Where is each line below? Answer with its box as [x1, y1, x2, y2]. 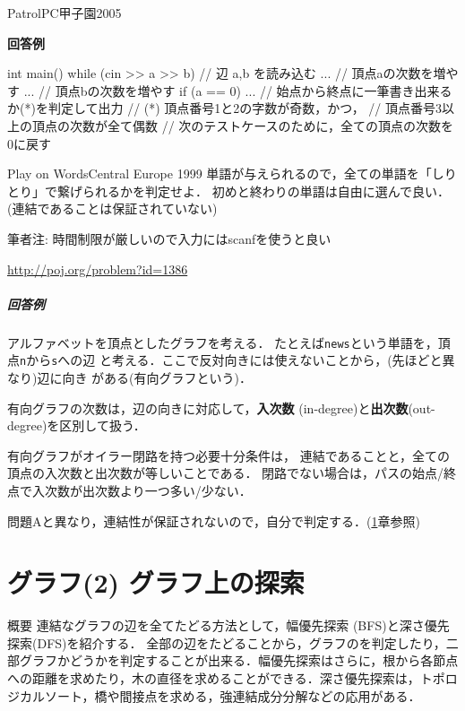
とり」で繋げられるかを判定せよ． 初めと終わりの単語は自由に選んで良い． [7, 181, 450, 200]
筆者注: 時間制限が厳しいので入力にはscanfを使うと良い [7, 229, 332, 247]
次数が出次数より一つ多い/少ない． [44, 481, 252, 499]
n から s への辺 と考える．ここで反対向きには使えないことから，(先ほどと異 [20, 351, 455, 369]
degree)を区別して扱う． [7, 416, 146, 435]
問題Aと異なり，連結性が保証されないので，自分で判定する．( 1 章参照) [7, 511, 420, 530]
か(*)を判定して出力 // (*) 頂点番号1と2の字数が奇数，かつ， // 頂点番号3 [7, 99, 442, 117]
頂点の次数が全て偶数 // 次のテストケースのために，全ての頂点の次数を [31, 116, 453, 134]
